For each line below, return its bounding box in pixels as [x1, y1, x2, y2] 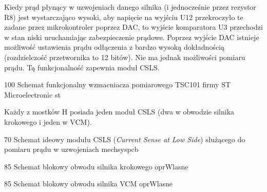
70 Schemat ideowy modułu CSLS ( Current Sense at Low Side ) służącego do [4, 133, 245, 144]
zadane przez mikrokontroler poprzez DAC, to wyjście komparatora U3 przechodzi [4, 22, 263, 32]
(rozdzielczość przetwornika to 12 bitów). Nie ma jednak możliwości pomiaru [4, 51, 245, 62]
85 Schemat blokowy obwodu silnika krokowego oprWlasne [4, 161, 188, 171]
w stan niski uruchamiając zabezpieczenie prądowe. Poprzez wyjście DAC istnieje [4, 31, 259, 42]
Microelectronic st [4, 89, 61, 100]
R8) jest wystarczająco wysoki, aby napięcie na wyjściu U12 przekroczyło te [4, 11, 243, 22]
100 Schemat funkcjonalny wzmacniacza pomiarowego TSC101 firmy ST [4, 79, 231, 90]
